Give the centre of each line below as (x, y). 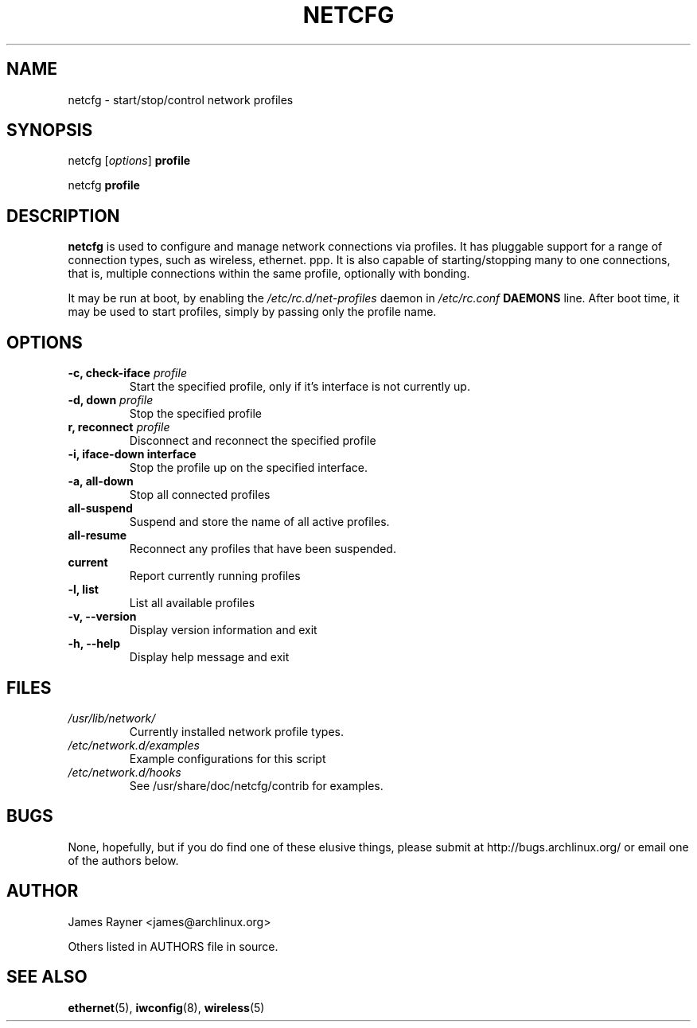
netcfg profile (104, 185)
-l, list (83, 590)
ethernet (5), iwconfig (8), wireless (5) (166, 1007)
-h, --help (94, 644)
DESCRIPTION (63, 216)
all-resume (97, 535)
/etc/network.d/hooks (125, 772)
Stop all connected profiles (200, 495)
